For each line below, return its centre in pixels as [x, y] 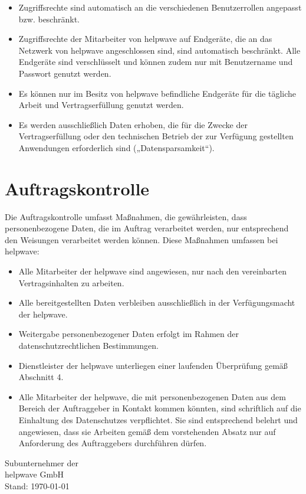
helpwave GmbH [34, 474]
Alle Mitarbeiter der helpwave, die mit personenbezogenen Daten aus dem [152, 396]
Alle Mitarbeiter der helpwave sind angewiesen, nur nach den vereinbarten [153, 271]
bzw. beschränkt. [49, 19]
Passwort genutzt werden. [65, 73]
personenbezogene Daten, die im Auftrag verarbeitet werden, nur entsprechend [147, 228]
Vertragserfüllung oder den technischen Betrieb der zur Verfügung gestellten [156, 136]
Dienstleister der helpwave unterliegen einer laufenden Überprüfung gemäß [153, 365]
